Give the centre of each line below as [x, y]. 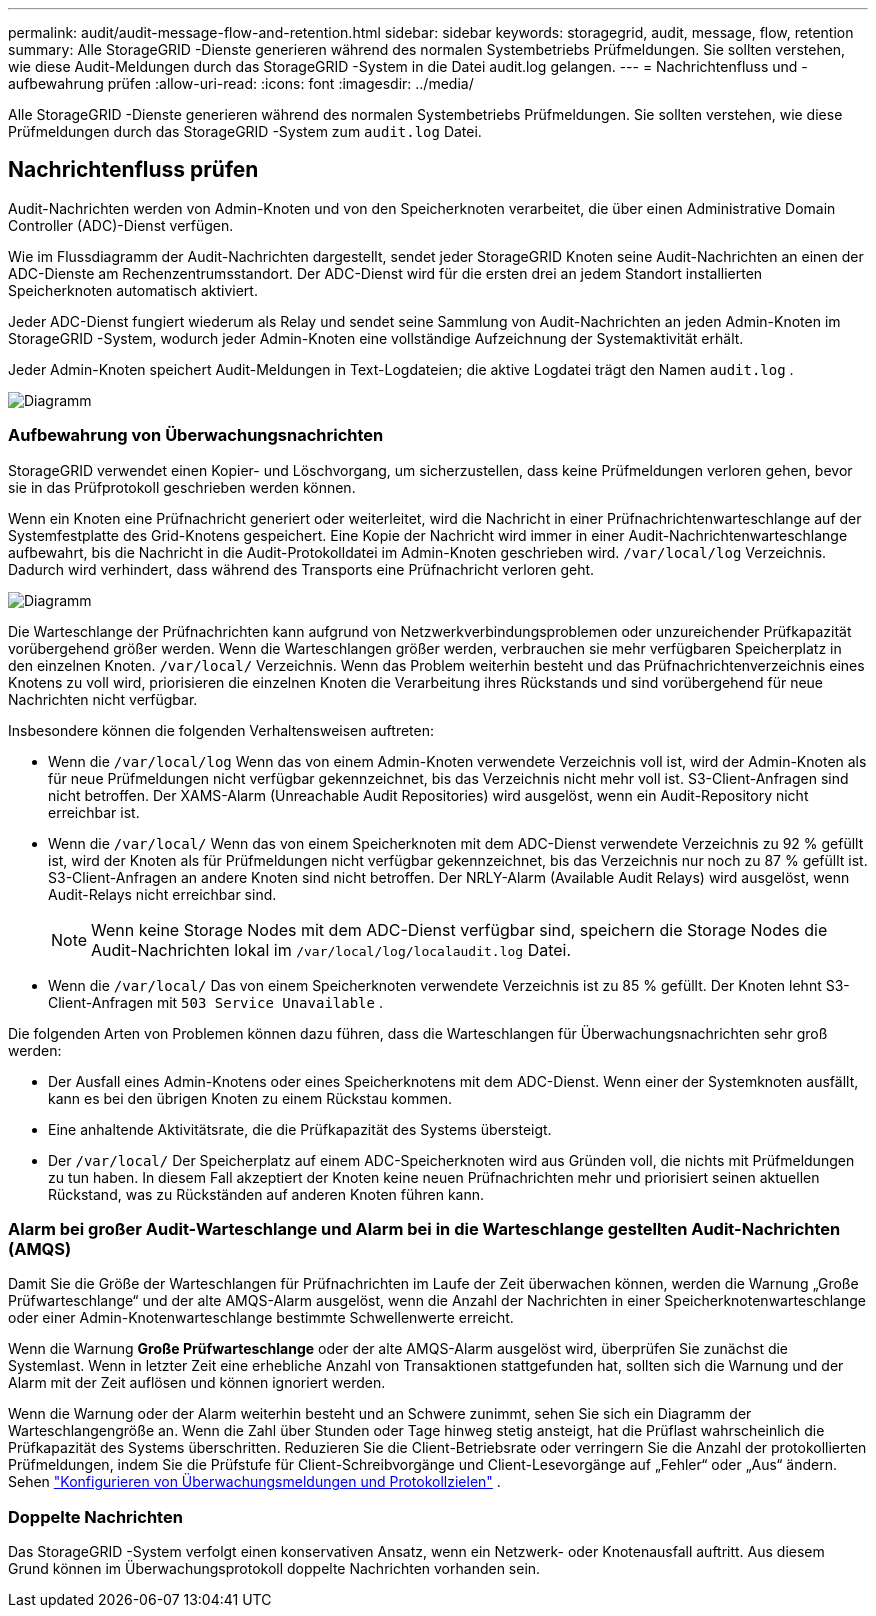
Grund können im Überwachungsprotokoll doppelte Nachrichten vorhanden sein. [274, 1569]
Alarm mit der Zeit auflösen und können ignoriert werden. [197, 1383]
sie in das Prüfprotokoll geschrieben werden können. [182, 487]
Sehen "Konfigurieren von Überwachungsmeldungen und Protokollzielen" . [254, 1482]
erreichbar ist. [94, 812]
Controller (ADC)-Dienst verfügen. [121, 225]
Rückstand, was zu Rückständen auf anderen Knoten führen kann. [266, 1194]
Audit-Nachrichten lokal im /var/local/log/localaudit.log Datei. [331, 949]
